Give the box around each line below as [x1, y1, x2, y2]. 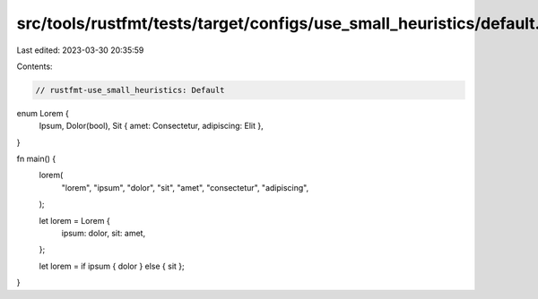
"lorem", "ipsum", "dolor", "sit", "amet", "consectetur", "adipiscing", [61, 182, 309, 192]
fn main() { [16, 153, 56, 165]
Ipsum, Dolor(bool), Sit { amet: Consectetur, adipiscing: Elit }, [39, 121, 264, 132]
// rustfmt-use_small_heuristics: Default [35, 85, 225, 95]
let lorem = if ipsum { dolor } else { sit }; [39, 261, 186, 271]
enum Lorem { [16, 107, 69, 118]
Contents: [16, 61, 53, 72]
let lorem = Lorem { [39, 215, 111, 226]
